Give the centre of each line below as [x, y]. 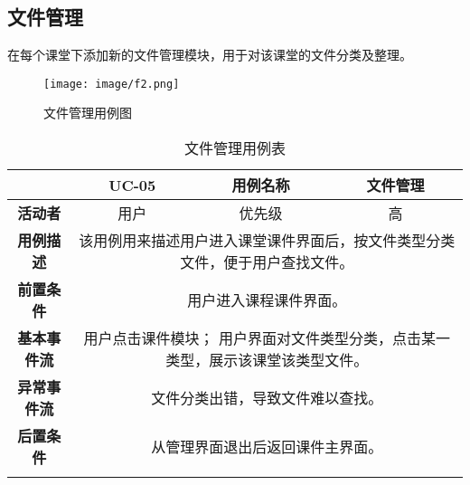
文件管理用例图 [88, 113]
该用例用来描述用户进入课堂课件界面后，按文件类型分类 [267, 241]
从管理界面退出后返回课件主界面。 [267, 447]
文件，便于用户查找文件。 [267, 262]
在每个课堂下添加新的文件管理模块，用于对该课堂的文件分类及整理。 [210, 55]
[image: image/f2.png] [112, 84]
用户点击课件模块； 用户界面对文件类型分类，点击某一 [267, 338]
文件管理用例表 [235, 148]
